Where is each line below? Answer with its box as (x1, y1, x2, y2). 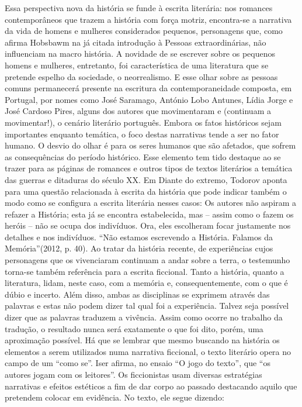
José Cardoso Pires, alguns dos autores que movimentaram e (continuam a (5, 105, 271, 117)
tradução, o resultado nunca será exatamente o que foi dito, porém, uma (5, 322, 263, 334)
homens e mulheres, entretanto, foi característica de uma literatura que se (5, 58, 269, 71)
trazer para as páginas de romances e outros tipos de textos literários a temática (5, 162, 293, 174)
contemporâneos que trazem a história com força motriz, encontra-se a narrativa (5, 13, 292, 25)
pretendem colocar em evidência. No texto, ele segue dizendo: (5, 391, 224, 403)
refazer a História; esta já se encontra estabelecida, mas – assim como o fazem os (5, 208, 294, 220)
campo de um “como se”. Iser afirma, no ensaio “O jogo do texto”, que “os (5, 357, 270, 369)
